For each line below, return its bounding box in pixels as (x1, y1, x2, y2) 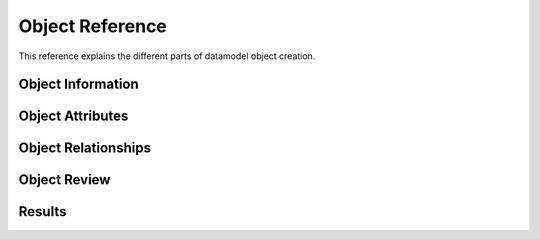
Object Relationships (18, 140, 152, 157)
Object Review (18, 171, 111, 189)
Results (18, 203, 67, 220)
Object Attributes (18, 108, 129, 125)
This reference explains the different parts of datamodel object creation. (18, 50, 316, 62)
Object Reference (18, 15, 167, 37)
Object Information (18, 76, 139, 93)
